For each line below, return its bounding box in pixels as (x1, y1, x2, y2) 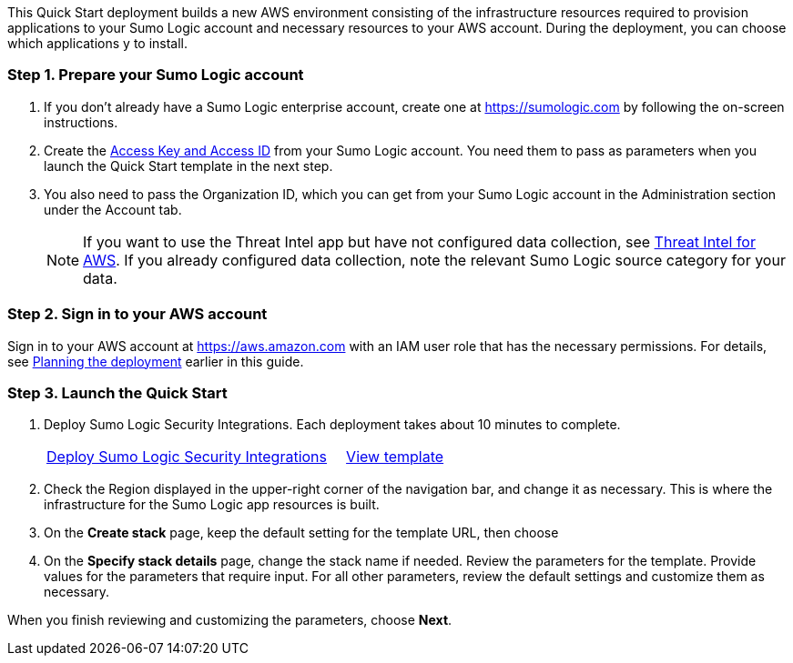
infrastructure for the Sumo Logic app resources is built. (44, 497, 380, 513)
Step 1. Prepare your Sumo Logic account (7, 65, 304, 85)
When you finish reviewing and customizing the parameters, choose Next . (7, 612, 452, 628)
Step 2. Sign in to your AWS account (7, 305, 268, 324)
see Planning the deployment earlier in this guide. (7, 353, 304, 369)
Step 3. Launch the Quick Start (7, 383, 228, 402)
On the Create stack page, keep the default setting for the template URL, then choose (44, 525, 559, 541)
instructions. (44, 114, 118, 130)
